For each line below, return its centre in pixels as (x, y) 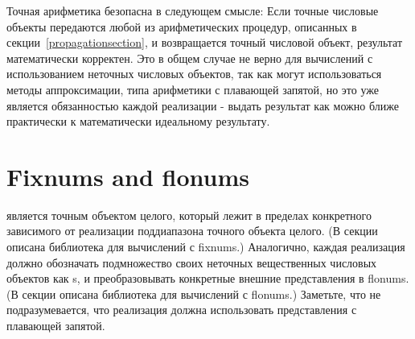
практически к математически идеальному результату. (138, 121)
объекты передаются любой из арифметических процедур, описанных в (182, 26)
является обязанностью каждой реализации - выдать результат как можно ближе (203, 105)
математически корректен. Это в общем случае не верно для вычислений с (190, 58)
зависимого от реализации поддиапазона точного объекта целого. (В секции (192, 231)
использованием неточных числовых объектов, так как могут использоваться (194, 74)
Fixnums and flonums (128, 176)
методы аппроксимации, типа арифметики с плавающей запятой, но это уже (193, 89)
